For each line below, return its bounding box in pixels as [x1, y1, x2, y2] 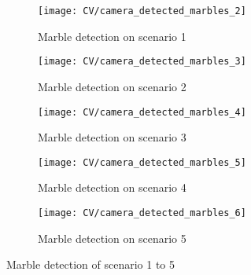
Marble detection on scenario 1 [38, 27, 186, 44]
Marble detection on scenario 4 [38, 179, 186, 196]
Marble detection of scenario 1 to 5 [6, 256, 175, 273]
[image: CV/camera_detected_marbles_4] [38, 106, 246, 118]
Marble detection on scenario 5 [38, 229, 186, 246]
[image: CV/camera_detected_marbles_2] [38, 5, 246, 16]
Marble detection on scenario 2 [38, 78, 186, 94]
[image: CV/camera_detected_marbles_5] [38, 156, 246, 168]
